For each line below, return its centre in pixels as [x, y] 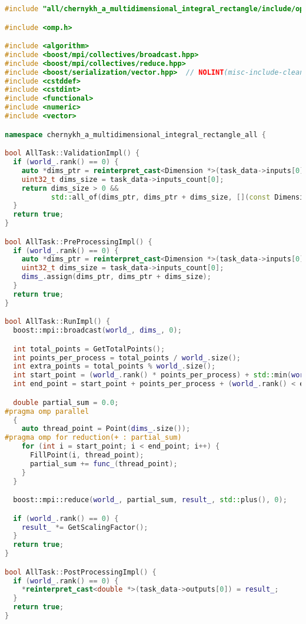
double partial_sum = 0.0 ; [66, 402]
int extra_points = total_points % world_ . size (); [114, 366]
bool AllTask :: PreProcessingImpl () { [79, 242]
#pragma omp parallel [47, 411]
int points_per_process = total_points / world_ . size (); [127, 358]
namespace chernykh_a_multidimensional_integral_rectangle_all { [135, 135]
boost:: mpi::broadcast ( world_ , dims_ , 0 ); [97, 331]
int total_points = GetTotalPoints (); [89, 349]
